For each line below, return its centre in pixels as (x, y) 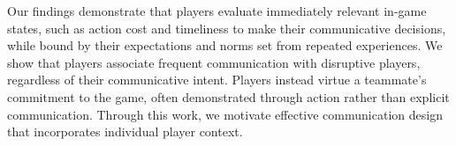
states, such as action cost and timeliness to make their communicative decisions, (227, 28)
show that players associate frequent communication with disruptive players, (214, 62)
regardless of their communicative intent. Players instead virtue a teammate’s (217, 80)
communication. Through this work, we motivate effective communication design (225, 114)
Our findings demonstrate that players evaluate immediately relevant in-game (217, 11)
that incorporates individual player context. (125, 131)
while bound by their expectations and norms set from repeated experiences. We (225, 45)
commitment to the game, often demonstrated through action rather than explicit (228, 96)
